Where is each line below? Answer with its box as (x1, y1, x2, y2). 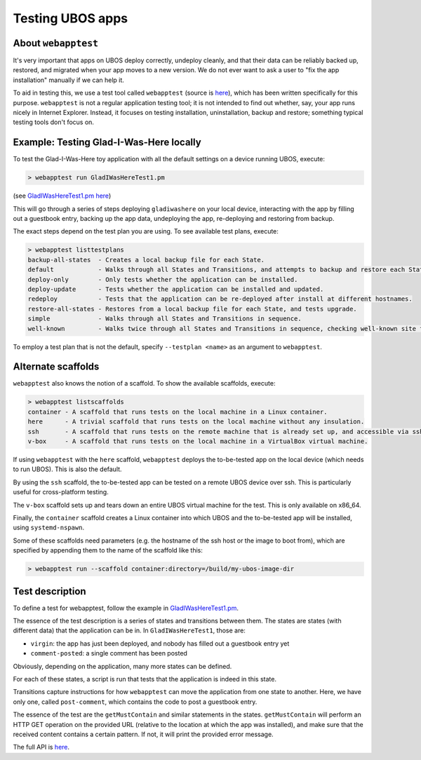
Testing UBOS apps (13, 11, 128, 26)
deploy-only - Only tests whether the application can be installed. (27, 276, 298, 283)
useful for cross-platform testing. (13, 488, 109, 496)
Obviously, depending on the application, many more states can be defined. (13, 662, 232, 670)
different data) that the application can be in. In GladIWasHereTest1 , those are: (13, 626, 246, 635)
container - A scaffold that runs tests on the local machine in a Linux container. (27, 407, 328, 416)
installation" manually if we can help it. (13, 76, 124, 84)
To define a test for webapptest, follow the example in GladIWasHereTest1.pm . (13, 604, 239, 612)
